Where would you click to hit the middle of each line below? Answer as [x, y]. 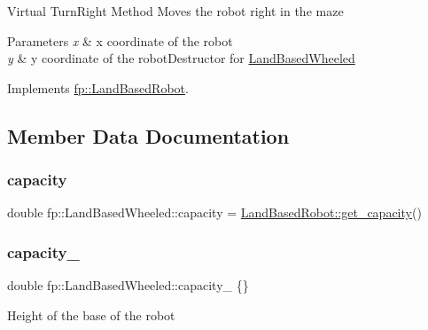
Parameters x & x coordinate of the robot [120, 40]
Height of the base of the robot [91, 314]
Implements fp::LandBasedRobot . [98, 87]
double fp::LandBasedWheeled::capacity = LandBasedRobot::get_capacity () [214, 212]
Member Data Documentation [148, 135]
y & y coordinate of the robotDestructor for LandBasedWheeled [181, 58]
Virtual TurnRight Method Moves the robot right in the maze [175, 11]
